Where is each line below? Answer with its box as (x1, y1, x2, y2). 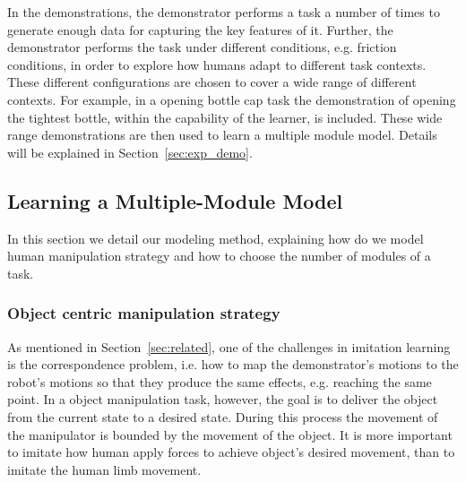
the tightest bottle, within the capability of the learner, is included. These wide (7, 108, 443, 126)
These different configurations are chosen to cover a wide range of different (7, 73, 417, 91)
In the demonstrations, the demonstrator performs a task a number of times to (7, 3, 440, 21)
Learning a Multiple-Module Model (7, 186, 343, 214)
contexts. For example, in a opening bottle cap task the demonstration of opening (7, 90, 456, 108)
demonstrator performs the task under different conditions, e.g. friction (7, 38, 397, 56)
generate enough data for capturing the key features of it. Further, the (7, 20, 393, 39)
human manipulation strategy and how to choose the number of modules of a (7, 246, 431, 265)
